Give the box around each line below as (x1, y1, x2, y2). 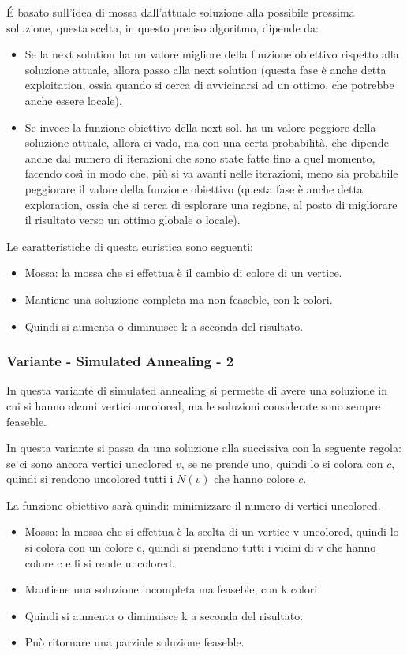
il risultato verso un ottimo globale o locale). (24, 211, 241, 228)
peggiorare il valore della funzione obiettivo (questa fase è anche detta (24, 180, 363, 196)
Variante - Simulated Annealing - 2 (6, 351, 234, 371)
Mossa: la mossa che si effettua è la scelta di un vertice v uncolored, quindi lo (24, 523, 399, 540)
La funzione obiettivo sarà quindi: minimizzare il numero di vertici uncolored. (6, 496, 381, 513)
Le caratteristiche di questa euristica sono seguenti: (6, 238, 253, 254)
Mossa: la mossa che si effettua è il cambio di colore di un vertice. (24, 264, 342, 281)
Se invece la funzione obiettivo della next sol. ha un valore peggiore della (24, 118, 376, 135)
